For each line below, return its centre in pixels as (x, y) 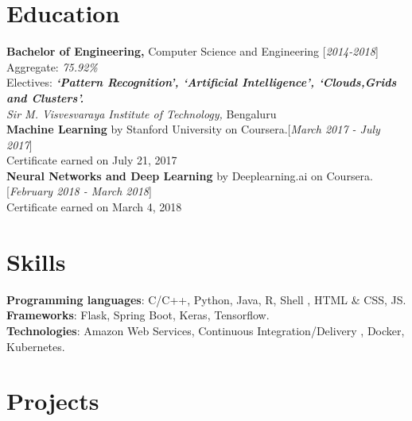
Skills (36, 261)
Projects (53, 401)
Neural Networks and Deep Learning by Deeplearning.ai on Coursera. (190, 175)
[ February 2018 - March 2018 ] (79, 191)
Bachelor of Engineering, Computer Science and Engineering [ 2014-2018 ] (192, 51)
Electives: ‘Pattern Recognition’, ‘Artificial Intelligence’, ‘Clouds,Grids (202, 82)
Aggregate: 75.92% (52, 66)
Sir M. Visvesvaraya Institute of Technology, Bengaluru (142, 113)
